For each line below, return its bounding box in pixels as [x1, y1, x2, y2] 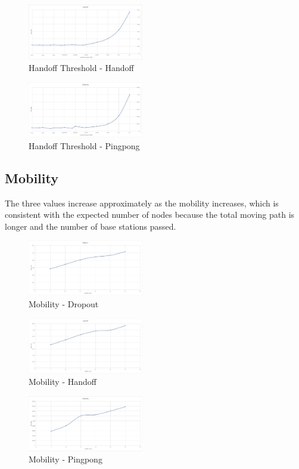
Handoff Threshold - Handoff [29, 61, 134, 74]
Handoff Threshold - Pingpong [29, 139, 140, 152]
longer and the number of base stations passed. [5, 220, 176, 232]
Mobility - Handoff [29, 375, 96, 388]
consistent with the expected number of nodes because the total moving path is [5, 208, 295, 221]
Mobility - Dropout [29, 297, 99, 310]
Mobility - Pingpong [29, 453, 102, 465]
